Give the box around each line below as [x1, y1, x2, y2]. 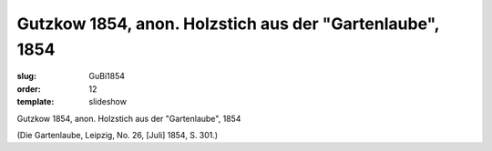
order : [16, 83, 41, 95]
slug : [16, 71, 36, 82]
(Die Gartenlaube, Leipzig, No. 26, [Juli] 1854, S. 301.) [16, 129, 219, 140]
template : [16, 96, 55, 107]
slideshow [88, 96, 128, 107]
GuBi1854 [88, 71, 125, 82]
